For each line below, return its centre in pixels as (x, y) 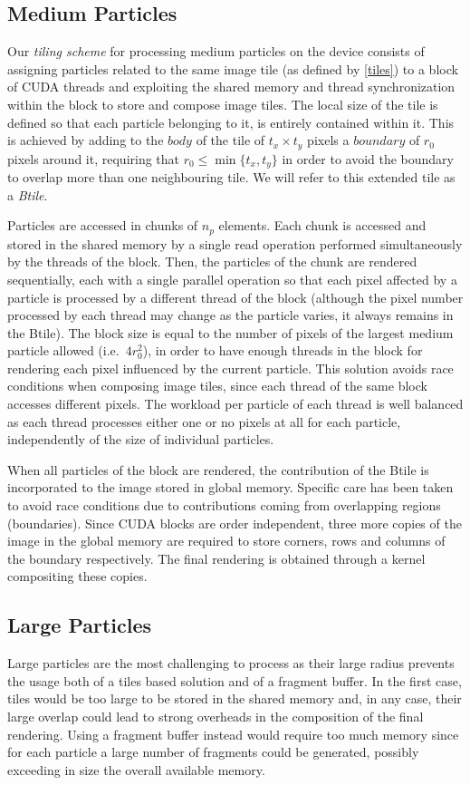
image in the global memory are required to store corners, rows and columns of (226, 541)
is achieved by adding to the (86, 140)
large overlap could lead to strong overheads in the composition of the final (216, 716)
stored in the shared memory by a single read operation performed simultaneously (235, 243)
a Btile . (28, 194)
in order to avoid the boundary (368, 158)
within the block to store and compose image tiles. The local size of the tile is (223, 104)
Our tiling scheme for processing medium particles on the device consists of (216, 51)
